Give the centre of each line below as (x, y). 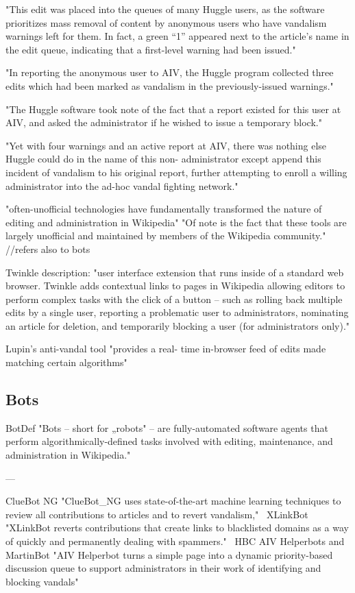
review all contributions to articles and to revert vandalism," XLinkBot (157, 514)
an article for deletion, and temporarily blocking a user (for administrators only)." (178, 325)
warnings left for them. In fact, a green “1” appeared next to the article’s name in (177, 36)
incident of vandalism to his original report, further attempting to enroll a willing (176, 172)
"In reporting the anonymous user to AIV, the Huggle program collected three (170, 72)
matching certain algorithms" (66, 362)
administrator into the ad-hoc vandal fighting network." (122, 185)
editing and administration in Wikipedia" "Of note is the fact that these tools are (176, 222)
